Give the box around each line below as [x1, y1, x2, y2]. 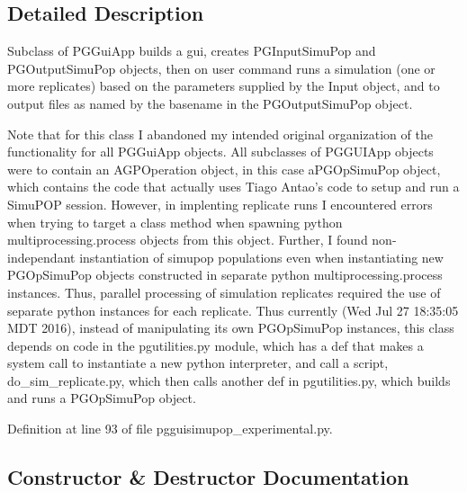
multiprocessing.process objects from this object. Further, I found [7, 230, 368, 249]
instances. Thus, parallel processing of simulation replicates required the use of [7, 282, 441, 301]
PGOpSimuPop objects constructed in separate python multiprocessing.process [7, 265, 443, 284]
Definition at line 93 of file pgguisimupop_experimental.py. [7, 419, 333, 438]
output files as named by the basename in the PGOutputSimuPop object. [7, 94, 413, 112]
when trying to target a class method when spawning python [7, 212, 343, 231]
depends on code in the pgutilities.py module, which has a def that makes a [7, 335, 424, 354]
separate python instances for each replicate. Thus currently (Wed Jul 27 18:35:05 [7, 300, 459, 319]
